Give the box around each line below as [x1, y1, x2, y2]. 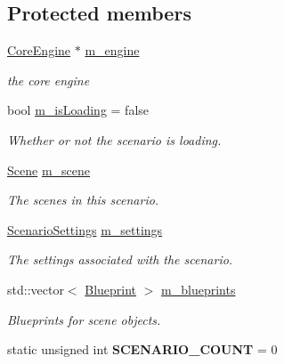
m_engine [85, 41, 140, 60]
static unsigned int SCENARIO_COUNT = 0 [7, 340, 278, 359]
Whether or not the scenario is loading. [7, 130, 222, 149]
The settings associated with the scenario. [7, 250, 233, 269]
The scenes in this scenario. [7, 190, 159, 209]
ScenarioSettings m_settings [7, 220, 163, 239]
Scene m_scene [7, 160, 91, 179]
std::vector [7, 279, 64, 298]
